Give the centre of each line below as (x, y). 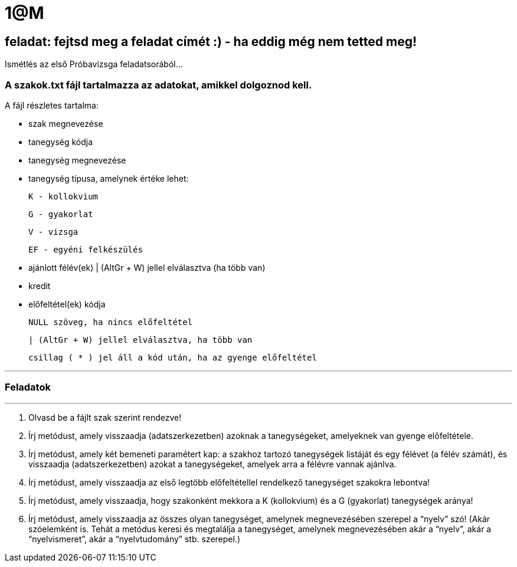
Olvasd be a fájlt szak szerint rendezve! (105, 417)
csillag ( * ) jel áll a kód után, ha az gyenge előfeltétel (173, 357)
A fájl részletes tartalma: (52, 105)
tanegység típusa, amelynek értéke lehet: (109, 178)
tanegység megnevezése (77, 160)
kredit (40, 286)
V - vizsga (53, 232)
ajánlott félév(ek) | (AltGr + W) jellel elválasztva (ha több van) (147, 267)
